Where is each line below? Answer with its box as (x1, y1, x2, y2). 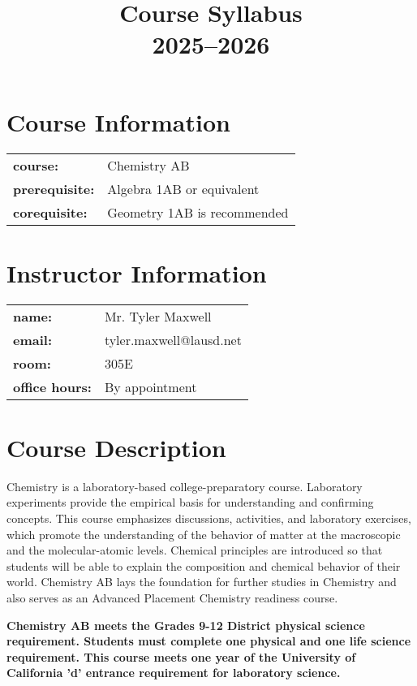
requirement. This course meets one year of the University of (6, 648, 356, 665)
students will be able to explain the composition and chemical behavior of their (6, 557, 401, 574)
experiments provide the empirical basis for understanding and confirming (6, 494, 374, 511)
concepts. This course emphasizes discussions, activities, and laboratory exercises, (6, 509, 411, 526)
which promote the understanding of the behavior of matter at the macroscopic (6, 525, 401, 542)
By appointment (104, 377, 197, 396)
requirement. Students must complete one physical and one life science (6, 632, 411, 649)
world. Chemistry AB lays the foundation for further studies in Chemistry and (6, 573, 397, 590)
